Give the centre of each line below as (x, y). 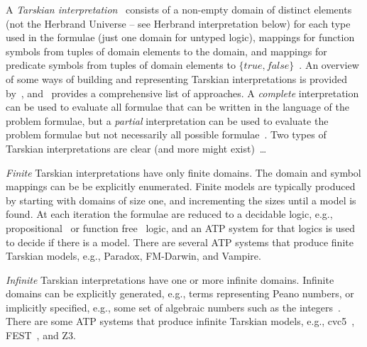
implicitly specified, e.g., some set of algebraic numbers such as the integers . (173, 307)
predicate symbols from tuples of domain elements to (121, 65)
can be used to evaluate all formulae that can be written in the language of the (177, 107)
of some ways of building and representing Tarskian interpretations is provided (177, 78)
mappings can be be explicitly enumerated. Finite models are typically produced (181, 186)
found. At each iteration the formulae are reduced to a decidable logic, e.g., (169, 214)
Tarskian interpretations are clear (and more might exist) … (136, 148)
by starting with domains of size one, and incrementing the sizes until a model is (181, 200)
